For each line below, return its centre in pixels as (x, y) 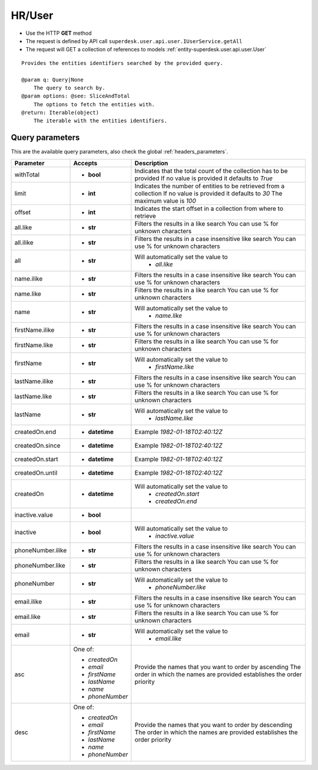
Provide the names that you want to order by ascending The (218, 667)
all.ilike (24, 242)
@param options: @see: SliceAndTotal (76, 96)
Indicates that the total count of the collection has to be (211, 171)
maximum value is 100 (165, 201)
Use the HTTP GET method (59, 33)
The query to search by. (69, 88)
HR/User (32, 15)
